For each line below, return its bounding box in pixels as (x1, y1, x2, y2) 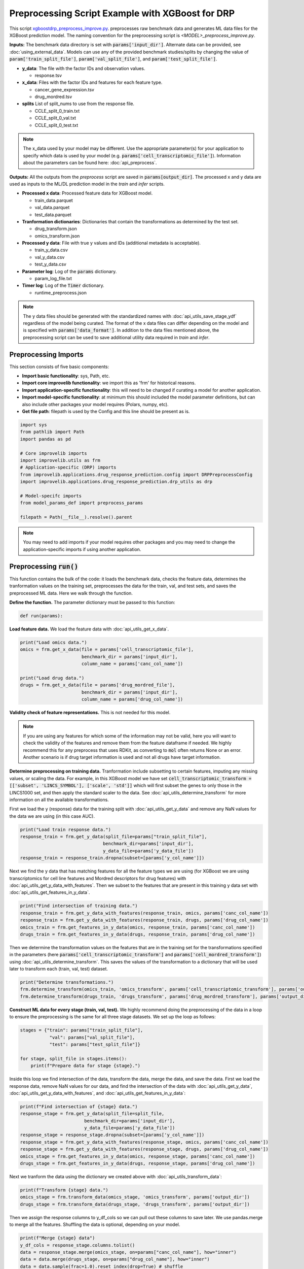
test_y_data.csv (34, 261, 67, 268)
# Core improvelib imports (20, 450, 87, 456)
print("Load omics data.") (20, 640, 87, 645)
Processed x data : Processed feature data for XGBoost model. (22, 190, 153, 196)
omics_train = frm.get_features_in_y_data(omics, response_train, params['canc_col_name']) (20, 924, 255, 930)
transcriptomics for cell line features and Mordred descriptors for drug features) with (9, 875, 186, 881)
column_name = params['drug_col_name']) (81, 696, 183, 703)
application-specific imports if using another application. (23, 546, 141, 552)
